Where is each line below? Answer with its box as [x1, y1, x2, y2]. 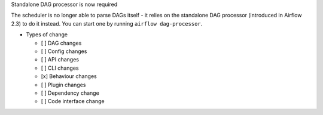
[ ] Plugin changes [41, 81, 86, 88]
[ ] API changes [41, 56, 79, 63]
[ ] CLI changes [41, 64, 79, 72]
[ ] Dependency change [41, 89, 100, 97]
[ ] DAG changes [41, 39, 82, 46]
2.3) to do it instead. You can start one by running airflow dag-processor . [11, 20, 203, 27]
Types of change [26, 31, 68, 38]
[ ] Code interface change [41, 98, 105, 105]
